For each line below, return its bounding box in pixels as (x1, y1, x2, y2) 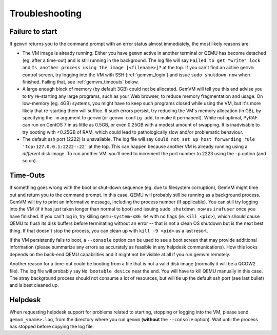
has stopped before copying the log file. (9, 323, 94, 329)
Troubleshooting (9, 8, 82, 19)
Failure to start (9, 27, 57, 36)
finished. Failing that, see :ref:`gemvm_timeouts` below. (22, 79, 139, 85)
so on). (22, 158, 37, 164)
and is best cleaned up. (9, 282, 59, 288)
